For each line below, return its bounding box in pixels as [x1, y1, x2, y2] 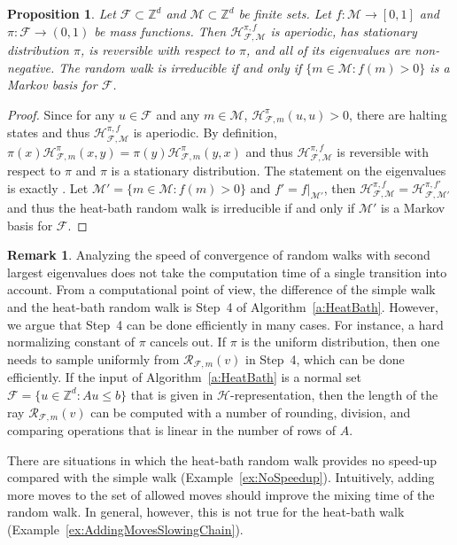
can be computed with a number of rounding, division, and [90, 402, 411, 421]
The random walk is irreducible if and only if [58, 58, 302, 76]
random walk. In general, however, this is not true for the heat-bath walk [7, 502, 405, 521]
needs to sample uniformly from [7, 349, 180, 368]
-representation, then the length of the [229, 385, 438, 403]
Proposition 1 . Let [7, 4, 116, 22]
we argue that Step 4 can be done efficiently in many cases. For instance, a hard [7, 315, 444, 333]
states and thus [7, 123, 90, 142]
